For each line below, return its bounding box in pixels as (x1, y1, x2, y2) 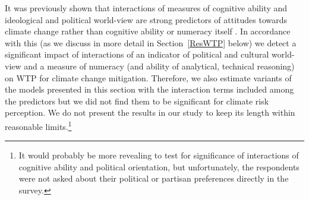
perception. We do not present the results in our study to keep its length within (5, 106, 295, 119)
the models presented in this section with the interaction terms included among (5, 83, 294, 96)
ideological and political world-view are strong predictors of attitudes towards (5, 13, 288, 26)
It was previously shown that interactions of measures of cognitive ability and (5, 2, 288, 14)
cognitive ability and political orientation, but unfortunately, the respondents (18, 160, 299, 173)
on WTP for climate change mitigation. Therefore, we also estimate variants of (5, 71, 292, 84)
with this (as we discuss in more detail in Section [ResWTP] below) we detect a (5, 36, 297, 49)
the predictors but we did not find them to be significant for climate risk (5, 94, 269, 107)
